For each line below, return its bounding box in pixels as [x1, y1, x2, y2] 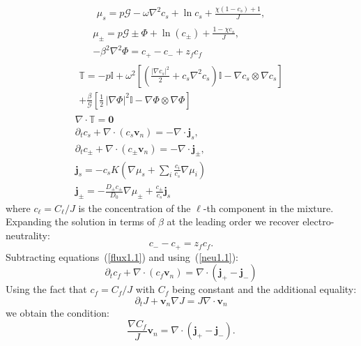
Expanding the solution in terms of [6, 214, 155, 229]
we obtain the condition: [6, 306, 109, 320]
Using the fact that [6, 282, 87, 296]
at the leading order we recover [167, 214, 300, 229]
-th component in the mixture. [203, 200, 334, 215]
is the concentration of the [78, 200, 191, 215]
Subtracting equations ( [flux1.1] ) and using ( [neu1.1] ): [6, 249, 238, 264]
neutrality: [6, 227, 50, 242]
